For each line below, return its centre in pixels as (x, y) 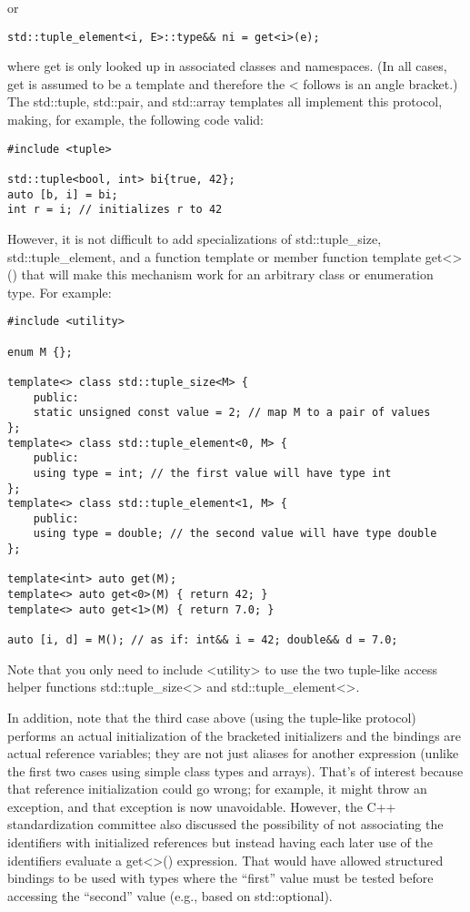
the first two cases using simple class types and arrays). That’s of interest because (235, 770)
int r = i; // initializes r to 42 (115, 210)
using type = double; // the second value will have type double (235, 534)
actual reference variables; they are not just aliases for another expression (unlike (233, 753)
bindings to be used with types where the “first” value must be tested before (220, 878)
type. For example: (60, 292)
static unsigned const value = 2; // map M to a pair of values (232, 413)
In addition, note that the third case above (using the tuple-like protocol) (212, 717)
